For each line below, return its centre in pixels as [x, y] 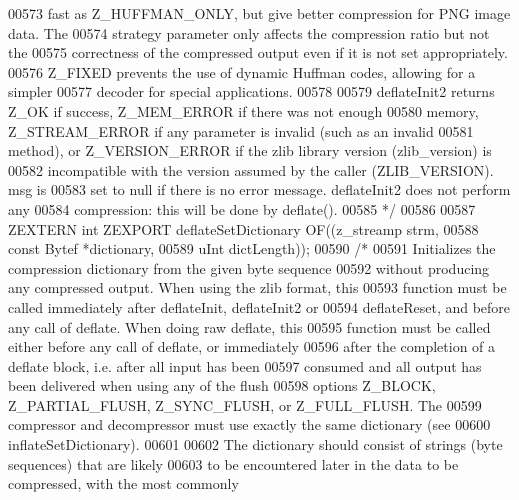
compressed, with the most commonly [123, 483]
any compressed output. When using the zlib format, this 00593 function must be [257, 287]
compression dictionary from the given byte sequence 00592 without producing [249, 267]
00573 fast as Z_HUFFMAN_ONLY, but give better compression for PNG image [259, 13]
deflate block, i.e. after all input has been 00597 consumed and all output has [245, 365]
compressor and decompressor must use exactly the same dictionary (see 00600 [249, 424]
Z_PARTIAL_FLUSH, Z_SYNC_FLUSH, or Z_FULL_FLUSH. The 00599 [245, 404]
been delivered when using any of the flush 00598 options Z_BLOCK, [222, 385]
